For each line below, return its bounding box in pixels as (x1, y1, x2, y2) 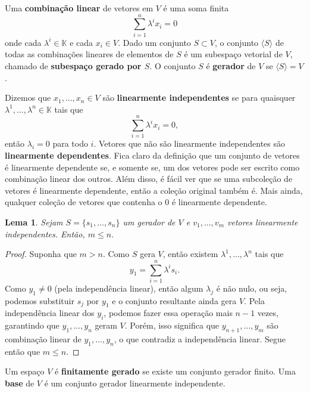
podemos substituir (5, 294, 74, 307)
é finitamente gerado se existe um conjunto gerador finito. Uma (55, 365, 296, 377)
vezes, (257, 307, 278, 319)
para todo (52, 137, 88, 150)
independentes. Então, (5, 227, 85, 240)
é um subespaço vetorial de (184, 48, 283, 60)
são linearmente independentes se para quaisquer (102, 91, 296, 104)
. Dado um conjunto (118, 36, 191, 48)
